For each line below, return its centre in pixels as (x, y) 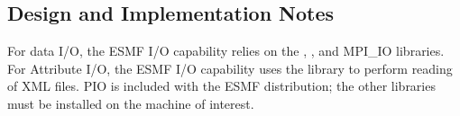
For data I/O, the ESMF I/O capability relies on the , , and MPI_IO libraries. (226, 51)
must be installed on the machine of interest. (131, 103)
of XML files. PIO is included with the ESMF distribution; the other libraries (221, 86)
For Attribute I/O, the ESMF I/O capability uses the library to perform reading (230, 68)
